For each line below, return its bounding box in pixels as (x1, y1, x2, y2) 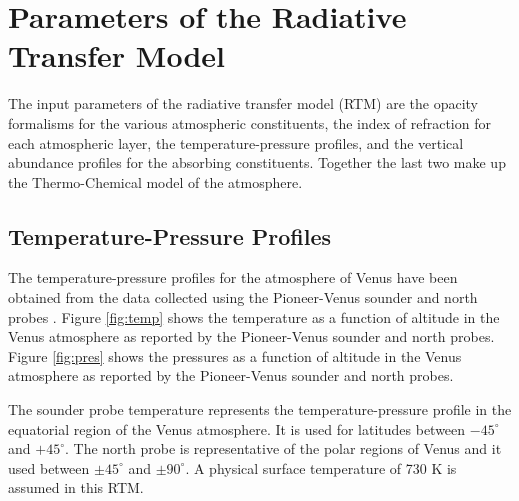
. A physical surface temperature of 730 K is (185, 457, 457, 478)
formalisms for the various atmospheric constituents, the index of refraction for (8, 112, 491, 133)
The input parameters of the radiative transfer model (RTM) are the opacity (8, 93, 478, 114)
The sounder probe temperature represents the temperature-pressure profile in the (8, 399, 512, 420)
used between (8, 457, 90, 478)
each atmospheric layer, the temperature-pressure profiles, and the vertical (8, 132, 464, 153)
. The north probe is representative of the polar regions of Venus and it (64, 438, 502, 459)
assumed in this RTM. (8, 477, 144, 498)
